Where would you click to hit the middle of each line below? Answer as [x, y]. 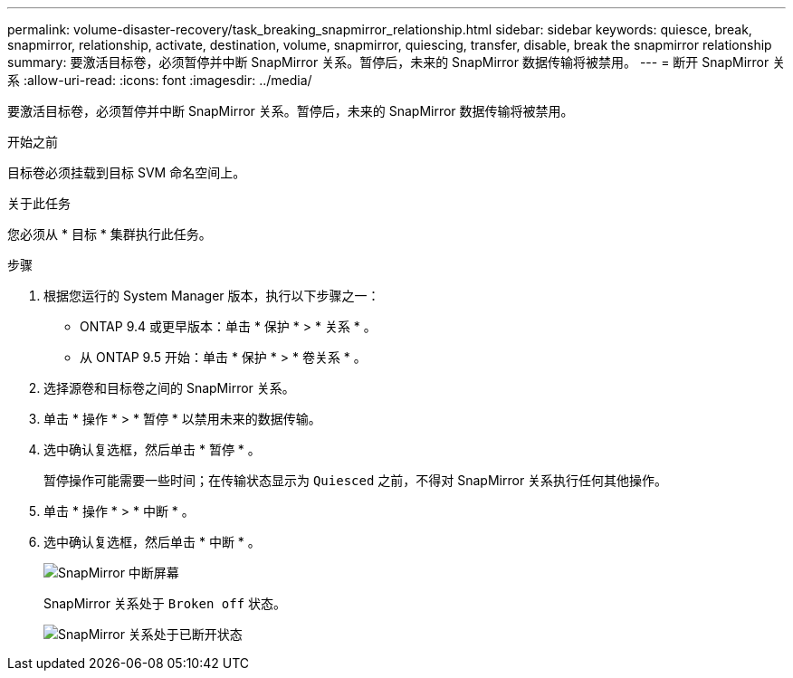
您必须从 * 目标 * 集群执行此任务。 [110, 234]
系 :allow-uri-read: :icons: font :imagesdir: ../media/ [160, 80]
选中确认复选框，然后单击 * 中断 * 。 [152, 542]
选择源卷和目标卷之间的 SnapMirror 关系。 [169, 388]
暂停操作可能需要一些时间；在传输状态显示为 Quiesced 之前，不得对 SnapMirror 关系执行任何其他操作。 [356, 480]
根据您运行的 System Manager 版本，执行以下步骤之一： [212, 296]
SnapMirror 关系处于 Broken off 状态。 [165, 603]
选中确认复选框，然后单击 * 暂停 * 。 [152, 449]
